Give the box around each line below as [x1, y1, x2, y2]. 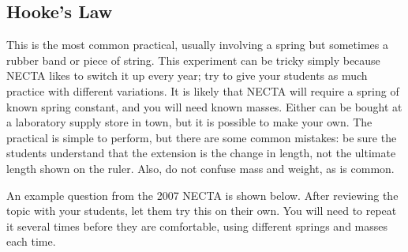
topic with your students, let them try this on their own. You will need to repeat [6, 202, 397, 219]
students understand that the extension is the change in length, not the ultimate [6, 145, 396, 161]
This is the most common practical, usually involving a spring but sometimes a [6, 36, 388, 53]
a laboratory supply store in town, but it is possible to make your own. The [6, 114, 372, 130]
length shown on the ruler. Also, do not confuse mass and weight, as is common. [6, 160, 395, 176]
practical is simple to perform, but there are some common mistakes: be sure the [6, 129, 397, 145]
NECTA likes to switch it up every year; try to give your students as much [6, 67, 368, 84]
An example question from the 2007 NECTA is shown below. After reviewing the [6, 186, 399, 203]
